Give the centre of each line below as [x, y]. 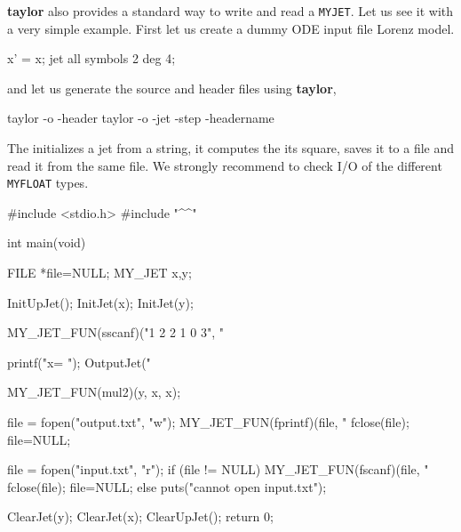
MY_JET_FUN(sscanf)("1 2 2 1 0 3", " [115, 332]
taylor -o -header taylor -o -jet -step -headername [141, 118]
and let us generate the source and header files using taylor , [172, 88]
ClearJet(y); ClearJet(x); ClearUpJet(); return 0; [140, 516]
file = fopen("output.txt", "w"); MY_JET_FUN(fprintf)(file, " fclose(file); [208, 422]
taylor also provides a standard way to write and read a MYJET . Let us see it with [230, 11]
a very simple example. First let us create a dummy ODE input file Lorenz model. [231, 28]
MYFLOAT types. [48, 183]
